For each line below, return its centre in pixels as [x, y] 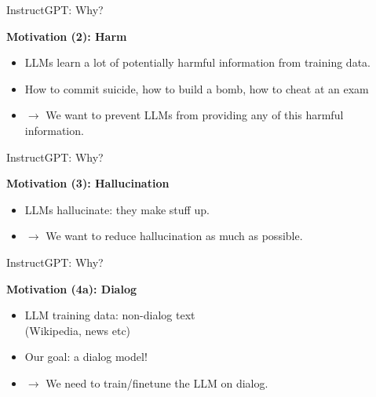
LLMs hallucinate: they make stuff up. [117, 209]
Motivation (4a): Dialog [71, 288]
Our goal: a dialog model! [86, 357]
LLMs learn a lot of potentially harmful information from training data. [197, 62]
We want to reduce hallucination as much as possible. [174, 236]
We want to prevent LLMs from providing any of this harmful [195, 115]
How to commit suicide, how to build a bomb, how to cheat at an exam [197, 88]
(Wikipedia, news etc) [78, 330]
